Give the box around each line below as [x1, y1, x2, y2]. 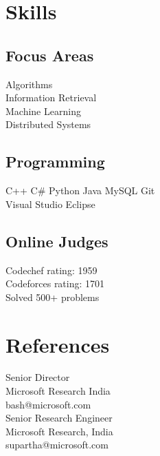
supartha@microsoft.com [5, 437, 108, 452]
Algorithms [5, 76, 53, 91]
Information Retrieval [5, 90, 97, 105]
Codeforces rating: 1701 [5, 276, 105, 291]
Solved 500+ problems [5, 289, 100, 304]
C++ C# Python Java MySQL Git [5, 183, 155, 198]
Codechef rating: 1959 [5, 262, 98, 277]
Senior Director [5, 370, 70, 384]
